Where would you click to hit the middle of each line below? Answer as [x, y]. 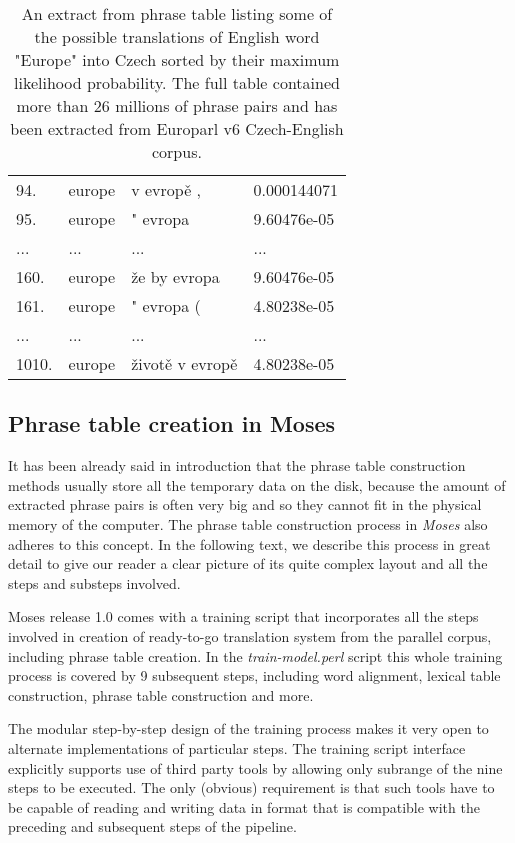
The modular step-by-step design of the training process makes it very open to [248, 728]
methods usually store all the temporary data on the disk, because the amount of [257, 484]
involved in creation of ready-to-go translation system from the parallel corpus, [250, 635]
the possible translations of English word [177, 36]
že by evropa [175, 276]
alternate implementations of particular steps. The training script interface [237, 747]
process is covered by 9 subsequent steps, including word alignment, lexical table [254, 675]
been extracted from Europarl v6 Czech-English [177, 128]
